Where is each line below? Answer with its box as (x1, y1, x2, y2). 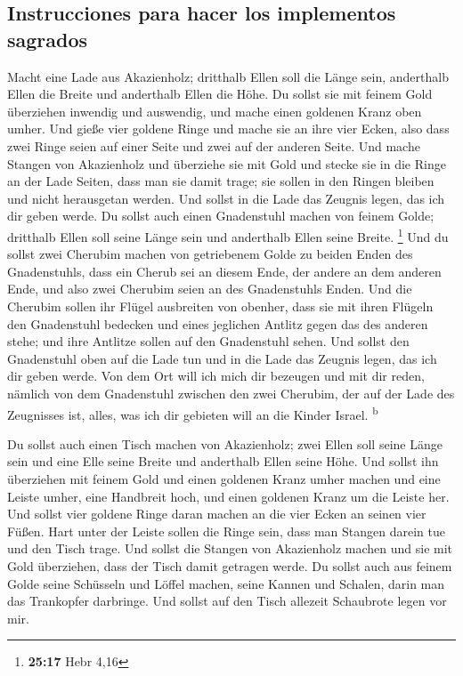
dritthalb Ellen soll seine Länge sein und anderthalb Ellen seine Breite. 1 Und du (7, 224, 449, 245)
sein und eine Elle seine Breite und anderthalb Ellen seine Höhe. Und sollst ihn (7, 452, 439, 471)
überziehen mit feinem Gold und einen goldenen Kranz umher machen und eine (7, 469, 441, 487)
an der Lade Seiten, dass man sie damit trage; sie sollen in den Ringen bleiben (7, 172, 435, 190)
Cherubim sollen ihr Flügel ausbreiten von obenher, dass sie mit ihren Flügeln (7, 296, 434, 315)
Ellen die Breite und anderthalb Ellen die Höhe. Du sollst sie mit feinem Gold (7, 84, 433, 103)
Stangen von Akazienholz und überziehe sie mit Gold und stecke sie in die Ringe (7, 154, 446, 173)
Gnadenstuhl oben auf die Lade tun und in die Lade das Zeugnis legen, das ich (7, 349, 437, 367)
